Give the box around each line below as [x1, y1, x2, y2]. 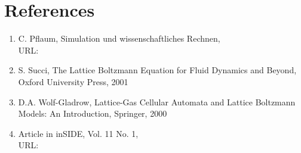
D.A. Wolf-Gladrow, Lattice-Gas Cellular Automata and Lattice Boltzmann [18, 95, 296, 108]
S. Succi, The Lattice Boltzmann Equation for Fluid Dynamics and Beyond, [18, 64, 297, 76]
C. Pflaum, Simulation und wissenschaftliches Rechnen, [18, 32, 220, 45]
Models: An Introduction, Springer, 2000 [18, 107, 167, 120]
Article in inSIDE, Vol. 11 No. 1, [18, 127, 139, 139]
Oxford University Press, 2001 [18, 75, 128, 88]
